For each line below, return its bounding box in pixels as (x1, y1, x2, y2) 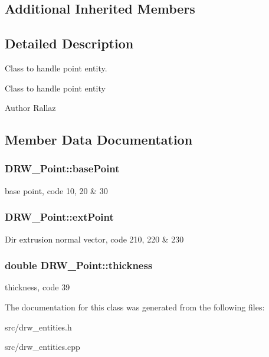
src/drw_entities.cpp (5, 340, 80, 353)
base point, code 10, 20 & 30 (5, 184, 108, 196)
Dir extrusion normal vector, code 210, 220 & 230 (5, 232, 184, 245)
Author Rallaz (5, 101, 56, 114)
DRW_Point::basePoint (5, 161, 120, 176)
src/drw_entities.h (5, 320, 72, 333)
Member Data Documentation (5, 130, 193, 149)
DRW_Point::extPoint (5, 209, 114, 224)
